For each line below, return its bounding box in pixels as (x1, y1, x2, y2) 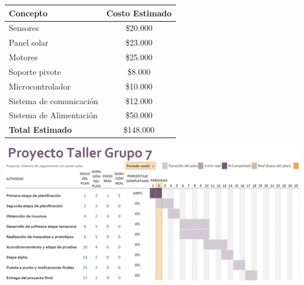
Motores (9, 51, 38, 63)
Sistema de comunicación (9, 94, 98, 107)
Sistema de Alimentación (9, 109, 98, 121)
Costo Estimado (106, 6, 172, 19)
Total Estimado (9, 123, 72, 136)
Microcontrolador (9, 80, 71, 92)
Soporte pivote (9, 65, 61, 77)
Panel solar (9, 36, 49, 49)
